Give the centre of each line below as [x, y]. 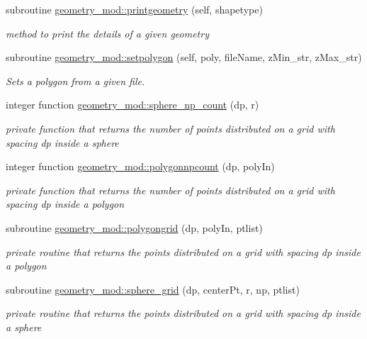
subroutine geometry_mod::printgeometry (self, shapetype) [134, 9]
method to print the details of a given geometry [107, 33]
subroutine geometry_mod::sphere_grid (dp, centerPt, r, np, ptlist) [153, 289]
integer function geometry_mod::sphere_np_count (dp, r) [132, 105]
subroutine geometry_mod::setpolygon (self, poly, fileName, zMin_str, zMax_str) [184, 57]
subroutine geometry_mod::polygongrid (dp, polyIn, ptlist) [134, 227]
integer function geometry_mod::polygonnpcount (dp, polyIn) [140, 166]
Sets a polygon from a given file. [75, 80]
